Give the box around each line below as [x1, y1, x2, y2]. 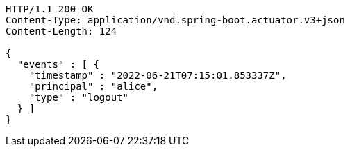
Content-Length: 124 [6, 26, 117, 37]
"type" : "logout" [28, 92, 129, 103]
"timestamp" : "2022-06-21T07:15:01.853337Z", [28, 70, 287, 81]
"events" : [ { [17, 59, 99, 70]
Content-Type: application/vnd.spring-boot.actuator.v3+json [6, 15, 345, 26]
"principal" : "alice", [28, 81, 158, 92]
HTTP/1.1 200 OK [6, 3, 94, 15]
